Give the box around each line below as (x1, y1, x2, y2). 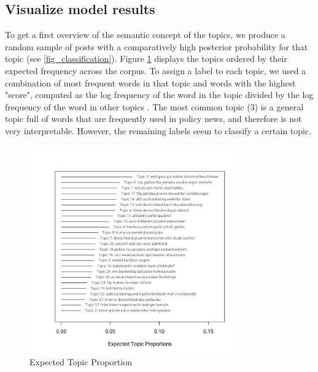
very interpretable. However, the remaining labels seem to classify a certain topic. (5, 124, 312, 137)
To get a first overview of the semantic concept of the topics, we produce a (5, 28, 285, 41)
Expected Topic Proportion (29, 355, 132, 368)
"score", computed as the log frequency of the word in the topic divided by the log (5, 88, 314, 101)
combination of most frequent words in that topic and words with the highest (5, 76, 296, 89)
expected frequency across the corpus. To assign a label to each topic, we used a (5, 64, 306, 77)
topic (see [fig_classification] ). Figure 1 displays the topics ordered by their (5, 52, 287, 65)
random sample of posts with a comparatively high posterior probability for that (5, 40, 308, 53)
